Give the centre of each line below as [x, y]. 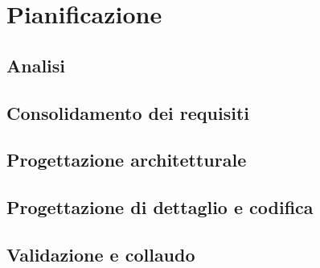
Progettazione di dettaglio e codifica [160, 207]
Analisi [36, 65]
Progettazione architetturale [127, 160]
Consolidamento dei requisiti [128, 112]
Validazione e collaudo [101, 254]
